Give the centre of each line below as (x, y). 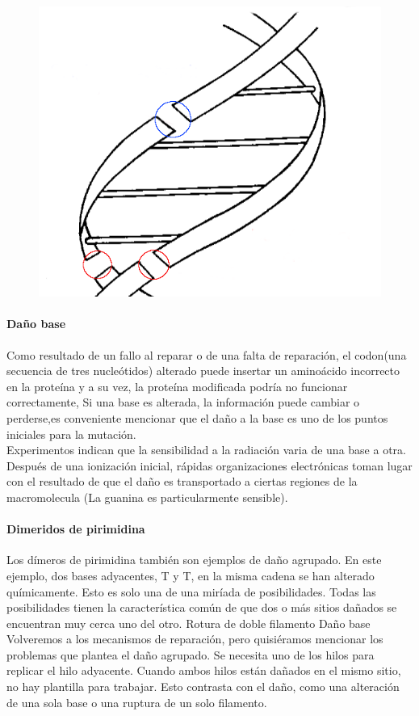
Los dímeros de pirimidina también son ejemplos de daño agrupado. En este (194, 560)
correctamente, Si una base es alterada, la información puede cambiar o (183, 402)
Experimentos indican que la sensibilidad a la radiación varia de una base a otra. (206, 450)
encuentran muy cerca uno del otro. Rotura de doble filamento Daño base (189, 623)
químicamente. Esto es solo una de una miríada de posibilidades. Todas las (191, 591)
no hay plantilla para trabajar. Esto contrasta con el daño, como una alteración (203, 687)
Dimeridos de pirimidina (76, 529)
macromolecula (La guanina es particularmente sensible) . (147, 497)
